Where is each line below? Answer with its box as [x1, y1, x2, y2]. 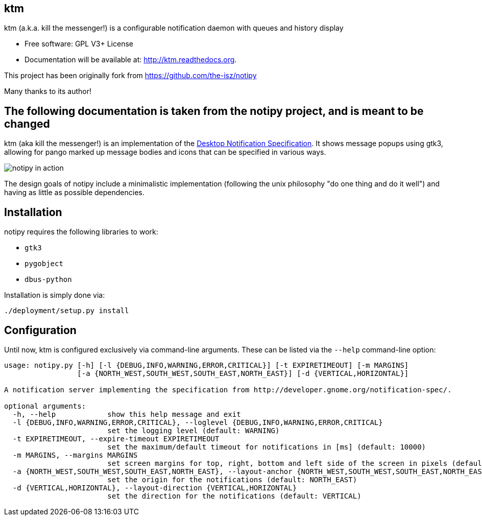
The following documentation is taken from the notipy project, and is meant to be [4, 104, 424, 117]
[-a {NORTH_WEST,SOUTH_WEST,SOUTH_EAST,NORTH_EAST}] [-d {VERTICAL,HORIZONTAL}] [77, 369, 409, 377]
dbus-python [25, 275, 72, 284]
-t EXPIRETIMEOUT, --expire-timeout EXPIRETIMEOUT [12, 434, 220, 443]
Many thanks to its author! [4, 87, 92, 96]
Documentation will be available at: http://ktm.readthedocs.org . [25, 55, 237, 64]
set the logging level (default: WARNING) [107, 426, 280, 435]
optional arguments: [4, 401, 86, 410]
